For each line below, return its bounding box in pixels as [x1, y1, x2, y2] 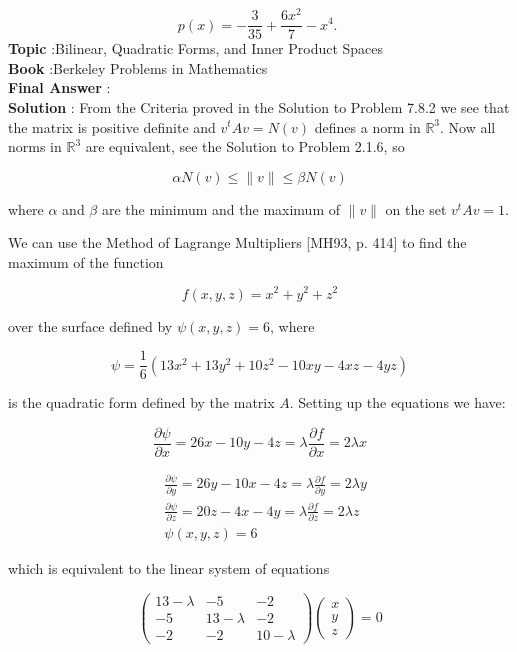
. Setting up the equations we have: [289, 392, 506, 413]
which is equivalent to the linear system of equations [8, 558, 330, 579]
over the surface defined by [8, 315, 173, 336]
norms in [8, 136, 62, 157]
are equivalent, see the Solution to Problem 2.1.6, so [85, 136, 405, 157]
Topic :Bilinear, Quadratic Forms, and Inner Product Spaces [8, 38, 384, 59]
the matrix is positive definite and [8, 116, 216, 137]
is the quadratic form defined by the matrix [8, 392, 275, 413]
